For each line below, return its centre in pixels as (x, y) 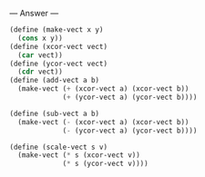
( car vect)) (41, 55)
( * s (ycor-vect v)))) (105, 164)
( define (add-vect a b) (55, 81)
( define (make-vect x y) (56, 30)
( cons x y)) (41, 38)
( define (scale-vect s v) (58, 147)
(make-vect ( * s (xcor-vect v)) (79, 155)
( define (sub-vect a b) (55, 113)
